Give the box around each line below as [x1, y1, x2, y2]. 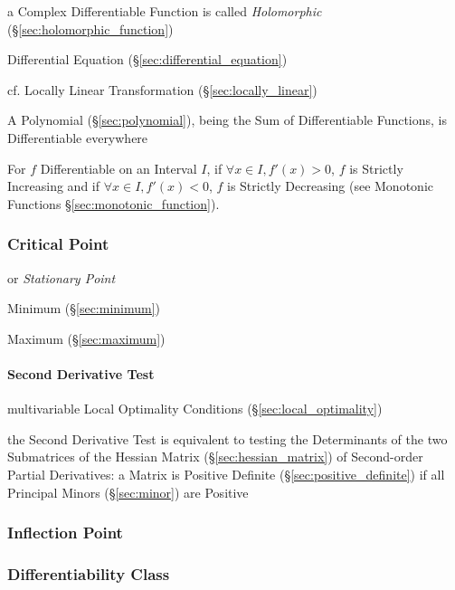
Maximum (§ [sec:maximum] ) [7, 328, 166, 347]
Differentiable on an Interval [40, 158, 197, 177]
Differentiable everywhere [7, 128, 148, 147]
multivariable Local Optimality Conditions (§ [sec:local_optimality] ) [7, 399, 383, 418]
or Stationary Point [7, 268, 116, 287]
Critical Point [7, 233, 109, 255]
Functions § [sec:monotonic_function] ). [7, 194, 220, 213]
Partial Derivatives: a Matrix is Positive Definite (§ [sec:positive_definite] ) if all [7, 464, 445, 483]
